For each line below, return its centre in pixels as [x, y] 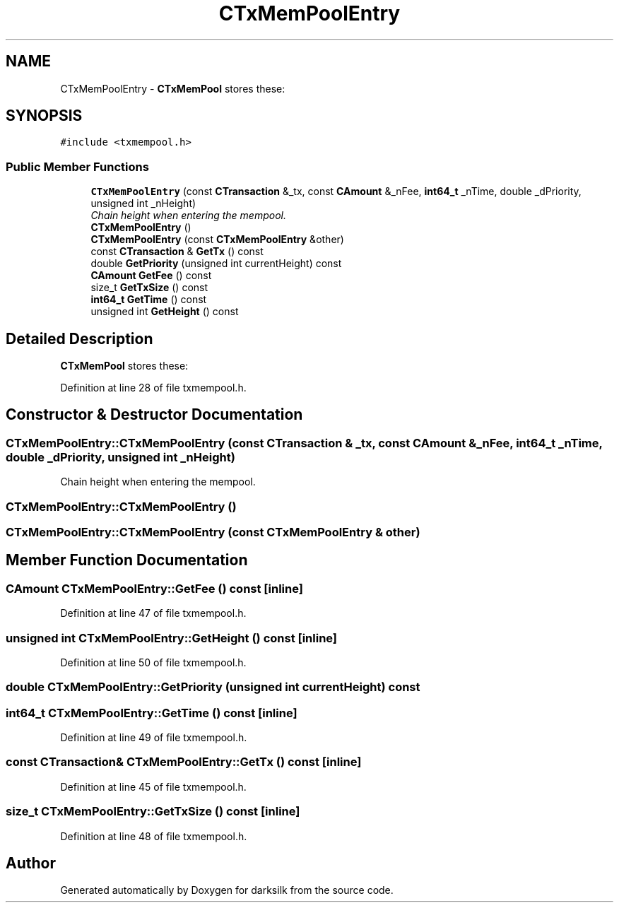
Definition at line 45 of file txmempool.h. [153, 786]
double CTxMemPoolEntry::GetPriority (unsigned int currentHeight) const [213, 687]
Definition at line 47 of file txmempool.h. [153, 613]
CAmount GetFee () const [151, 276]
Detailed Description [79, 338]
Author [31, 863]
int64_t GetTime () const [149, 300]
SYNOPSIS [44, 116]
